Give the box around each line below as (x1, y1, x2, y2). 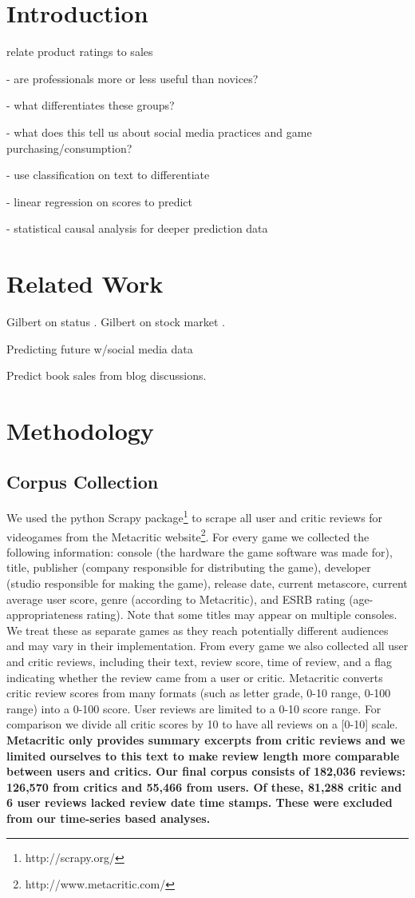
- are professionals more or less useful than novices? (6, 70, 259, 86)
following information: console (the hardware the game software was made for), (6, 543, 393, 560)
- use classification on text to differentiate (6, 166, 210, 183)
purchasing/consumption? (6, 139, 132, 156)
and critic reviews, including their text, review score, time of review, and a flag (6, 653, 392, 670)
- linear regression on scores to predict (6, 193, 193, 210)
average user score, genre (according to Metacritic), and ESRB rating (6, 590, 346, 607)
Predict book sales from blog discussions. (6, 367, 207, 384)
